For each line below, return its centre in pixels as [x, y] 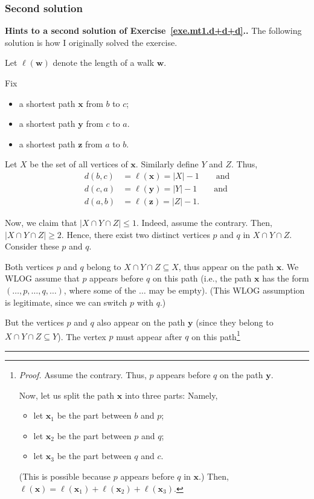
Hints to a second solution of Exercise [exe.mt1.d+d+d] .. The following [153, 31]
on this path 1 [216, 335]
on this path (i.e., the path [202, 278]
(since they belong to [235, 322]
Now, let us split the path [67, 395]
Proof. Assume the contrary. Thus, [83, 375]
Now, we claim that [41, 223]
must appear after [149, 336]
